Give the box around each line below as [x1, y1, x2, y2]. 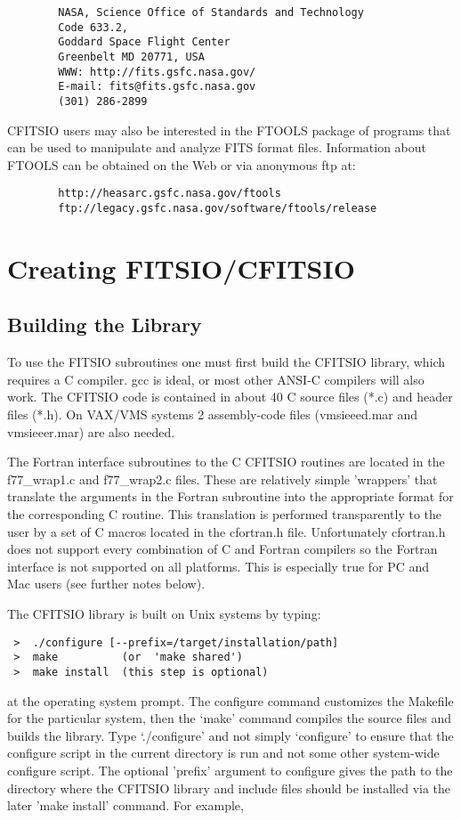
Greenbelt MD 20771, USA [58, 50, 205, 63]
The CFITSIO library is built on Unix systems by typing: [7, 604, 321, 622]
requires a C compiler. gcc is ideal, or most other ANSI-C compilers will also [7, 369, 425, 388]
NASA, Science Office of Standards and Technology [58, 6, 364, 19]
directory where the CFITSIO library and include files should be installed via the [7, 778, 451, 797]
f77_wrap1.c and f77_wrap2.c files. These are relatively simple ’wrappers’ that [7, 469, 438, 488]
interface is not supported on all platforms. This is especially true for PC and [7, 556, 430, 575]
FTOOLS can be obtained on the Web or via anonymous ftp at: [7, 155, 356, 174]
